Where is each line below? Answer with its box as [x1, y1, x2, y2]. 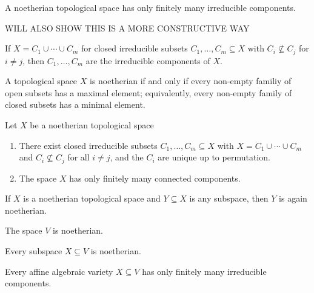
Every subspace [5, 245, 62, 257]
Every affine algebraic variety [5, 265, 113, 277]
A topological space [5, 74, 78, 87]
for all [67, 151, 90, 163]
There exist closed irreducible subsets [19, 139, 158, 151]
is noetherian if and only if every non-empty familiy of [89, 74, 292, 87]
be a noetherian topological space [30, 119, 154, 131]
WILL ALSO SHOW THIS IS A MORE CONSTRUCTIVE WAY [5, 21, 250, 34]
